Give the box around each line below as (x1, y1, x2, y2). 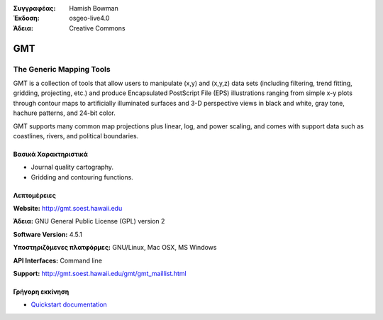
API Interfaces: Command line (13, 256, 103, 265)
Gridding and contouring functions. (30, 172, 134, 181)
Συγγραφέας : (13, 4, 56, 12)
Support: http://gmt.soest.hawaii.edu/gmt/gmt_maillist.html (13, 270, 187, 278)
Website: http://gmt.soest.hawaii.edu (13, 204, 123, 213)
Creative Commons (69, 23, 126, 32)
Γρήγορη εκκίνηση (13, 287, 70, 296)
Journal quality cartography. (30, 163, 113, 172)
